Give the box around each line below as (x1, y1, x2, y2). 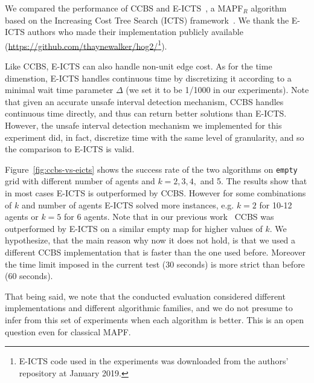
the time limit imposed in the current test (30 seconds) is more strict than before (5, 257, 305, 270)
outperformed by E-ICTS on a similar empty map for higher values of (5, 222, 263, 234)
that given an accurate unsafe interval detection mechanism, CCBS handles (5, 95, 284, 108)
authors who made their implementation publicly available (27, 25, 243, 38)
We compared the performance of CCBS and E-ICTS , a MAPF (5, 2, 243, 14)
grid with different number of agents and (5, 175, 155, 187)
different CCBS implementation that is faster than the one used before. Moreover (5, 246, 306, 258)
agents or (5, 210, 39, 223)
